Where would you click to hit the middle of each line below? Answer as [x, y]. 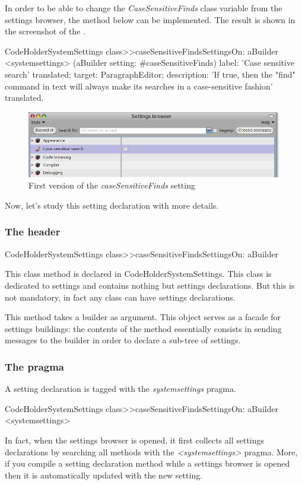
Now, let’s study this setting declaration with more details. [112, 205]
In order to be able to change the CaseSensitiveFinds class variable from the [144, 8]
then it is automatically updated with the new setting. [104, 475]
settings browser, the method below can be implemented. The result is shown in [150, 19]
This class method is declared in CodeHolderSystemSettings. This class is [138, 274]
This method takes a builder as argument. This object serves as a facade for [143, 317]
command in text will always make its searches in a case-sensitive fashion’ [139, 86]
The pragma [35, 366]
